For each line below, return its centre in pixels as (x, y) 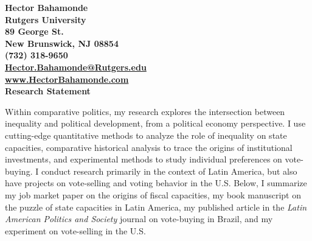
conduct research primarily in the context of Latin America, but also (169, 171)
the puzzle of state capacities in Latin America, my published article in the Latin (156, 207)
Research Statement (48, 91)
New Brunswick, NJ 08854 (62, 43)
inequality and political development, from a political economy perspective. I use (155, 123)
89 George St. (34, 31)
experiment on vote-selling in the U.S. (75, 230)
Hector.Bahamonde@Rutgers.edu (76, 67)
